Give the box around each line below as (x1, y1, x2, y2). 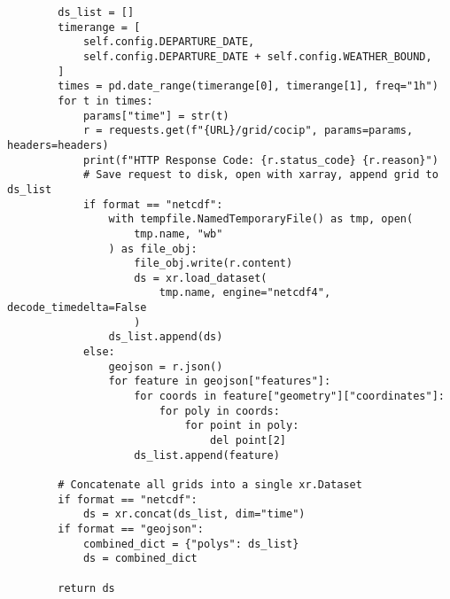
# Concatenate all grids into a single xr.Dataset (58, 478, 362, 491)
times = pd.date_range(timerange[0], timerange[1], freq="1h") (58, 80, 438, 93)
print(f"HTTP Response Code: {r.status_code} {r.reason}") (82, 153, 438, 167)
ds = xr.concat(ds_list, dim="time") (82, 508, 306, 521)
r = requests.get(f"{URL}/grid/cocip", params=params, (82, 124, 414, 137)
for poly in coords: (159, 404, 280, 417)
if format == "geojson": (58, 522, 204, 535)
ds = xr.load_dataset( (134, 271, 268, 284)
